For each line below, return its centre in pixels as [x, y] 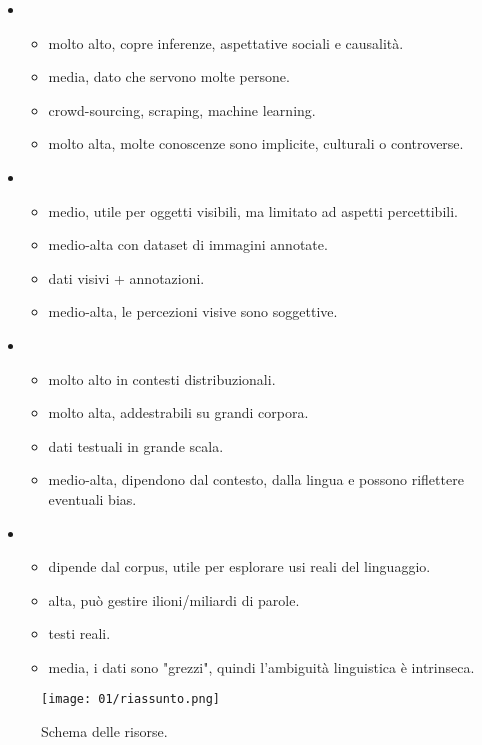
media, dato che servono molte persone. [169, 76]
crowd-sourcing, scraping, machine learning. [182, 109]
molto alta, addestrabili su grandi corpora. [178, 412]
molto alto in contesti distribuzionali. [162, 378]
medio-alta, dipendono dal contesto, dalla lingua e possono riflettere [256, 479]
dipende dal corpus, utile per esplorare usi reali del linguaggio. [239, 566]
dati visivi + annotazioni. [126, 277]
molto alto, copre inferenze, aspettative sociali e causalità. [226, 42]
